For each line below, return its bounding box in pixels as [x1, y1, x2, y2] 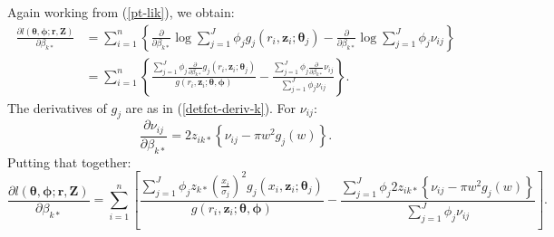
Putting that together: [7, 152, 131, 171]
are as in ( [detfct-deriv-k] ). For [125, 98, 296, 117]
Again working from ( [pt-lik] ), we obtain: [7, 3, 235, 21]
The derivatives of [7, 98, 107, 117]
